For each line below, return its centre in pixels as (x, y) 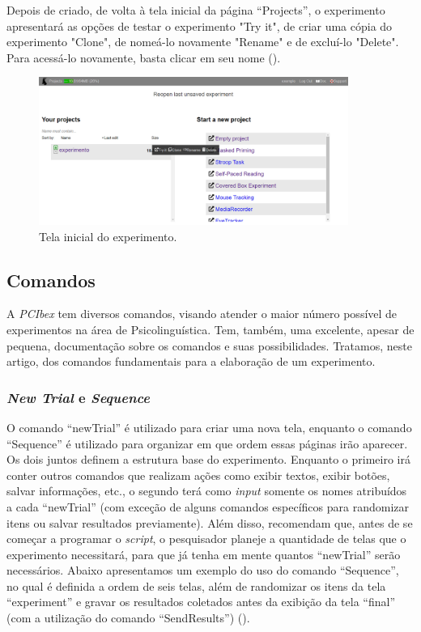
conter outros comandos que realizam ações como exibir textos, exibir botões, (198, 475)
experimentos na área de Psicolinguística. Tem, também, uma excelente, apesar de (210, 329)
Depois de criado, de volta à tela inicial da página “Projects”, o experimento (196, 10)
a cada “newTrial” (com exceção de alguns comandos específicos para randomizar (208, 506)
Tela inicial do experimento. (108, 236)
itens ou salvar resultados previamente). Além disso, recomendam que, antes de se (210, 522)
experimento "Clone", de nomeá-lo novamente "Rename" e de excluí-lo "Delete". (203, 42)
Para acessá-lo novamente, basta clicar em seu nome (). (144, 57)
